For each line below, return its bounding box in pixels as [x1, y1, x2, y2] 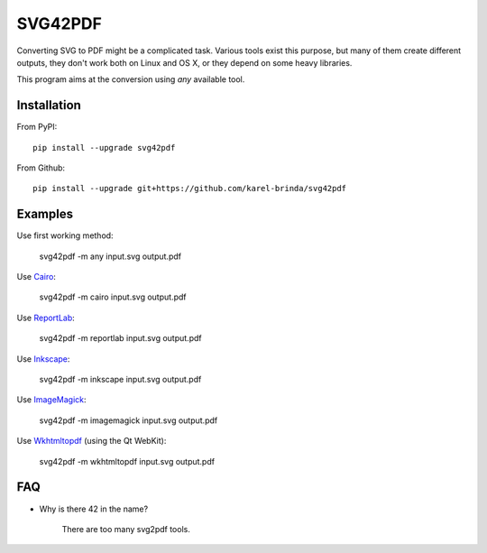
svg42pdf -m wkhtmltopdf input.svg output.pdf [39, 456, 216, 466]
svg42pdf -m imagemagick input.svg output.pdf [39, 415, 218, 426]
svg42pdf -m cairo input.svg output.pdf [39, 291, 187, 302]
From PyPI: [16, 122, 58, 133]
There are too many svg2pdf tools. [61, 523, 191, 534]
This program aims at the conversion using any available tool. [16, 74, 245, 85]
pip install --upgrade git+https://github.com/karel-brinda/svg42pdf [32, 183, 347, 194]
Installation [16, 97, 81, 113]
